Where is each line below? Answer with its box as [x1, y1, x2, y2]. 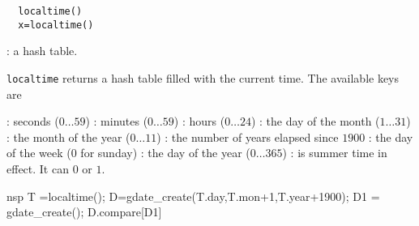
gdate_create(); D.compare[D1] [6, 203, 162, 220]
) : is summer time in [282, 144, 387, 161]
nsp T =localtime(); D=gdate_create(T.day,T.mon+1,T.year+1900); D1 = [6, 187, 380, 204]
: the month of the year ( [6, 128, 130, 145]
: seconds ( [6, 113, 59, 130]
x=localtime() [18, 19, 94, 31]
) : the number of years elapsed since [156, 128, 339, 145]
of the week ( [6, 144, 71, 161]
